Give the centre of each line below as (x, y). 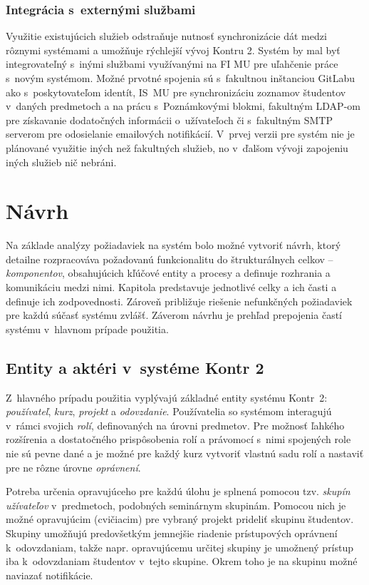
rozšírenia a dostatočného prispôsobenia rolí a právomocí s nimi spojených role (178, 439)
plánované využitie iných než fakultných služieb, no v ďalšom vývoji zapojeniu (177, 147)
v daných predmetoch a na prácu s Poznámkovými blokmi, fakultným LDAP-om (183, 106)
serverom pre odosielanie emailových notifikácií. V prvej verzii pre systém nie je (180, 134)
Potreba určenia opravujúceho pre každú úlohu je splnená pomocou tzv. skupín (178, 491)
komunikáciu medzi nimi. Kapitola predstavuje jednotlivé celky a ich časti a (171, 287)
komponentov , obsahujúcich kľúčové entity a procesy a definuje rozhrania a (168, 273)
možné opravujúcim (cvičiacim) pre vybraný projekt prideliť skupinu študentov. (180, 519)
